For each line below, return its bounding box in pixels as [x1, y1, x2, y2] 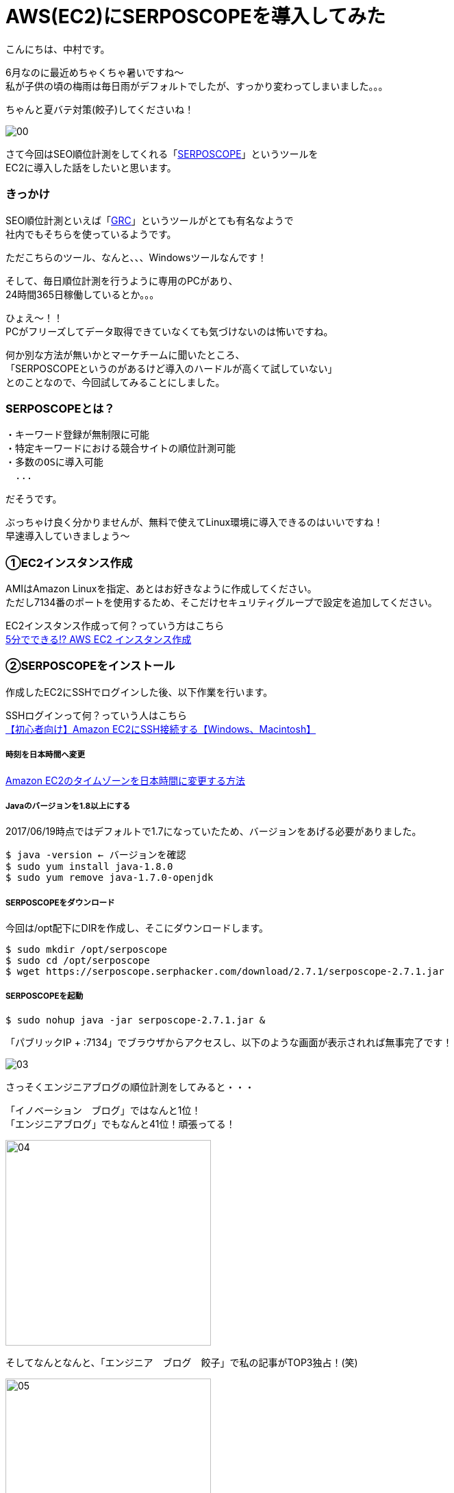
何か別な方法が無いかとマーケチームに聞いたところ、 [5, 348, 245, 361]
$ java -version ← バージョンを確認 [5, 849, 186, 861]
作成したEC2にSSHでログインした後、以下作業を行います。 [5, 685, 273, 698]
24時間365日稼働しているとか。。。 [5, 288, 160, 300]
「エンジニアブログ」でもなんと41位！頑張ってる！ [5, 1117, 236, 1130]
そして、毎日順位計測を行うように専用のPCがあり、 [5, 274, 238, 287]
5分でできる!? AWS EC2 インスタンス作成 [5, 633, 192, 645]
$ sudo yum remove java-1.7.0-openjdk [5, 872, 214, 884]
